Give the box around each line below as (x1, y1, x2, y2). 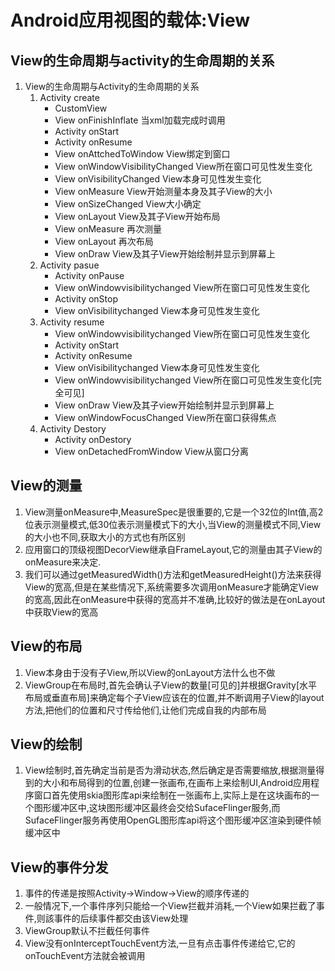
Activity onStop (54, 293, 118, 305)
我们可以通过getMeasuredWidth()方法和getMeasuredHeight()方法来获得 (24, 568, 322, 580)
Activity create (39, 92, 100, 103)
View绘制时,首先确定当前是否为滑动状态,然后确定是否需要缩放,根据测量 (24, 764, 317, 776)
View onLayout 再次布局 (54, 236, 154, 247)
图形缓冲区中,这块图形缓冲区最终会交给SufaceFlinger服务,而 (33, 802, 281, 814)
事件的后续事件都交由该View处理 (53, 912, 189, 925)
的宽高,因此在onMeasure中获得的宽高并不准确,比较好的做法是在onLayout (24, 593, 326, 605)
